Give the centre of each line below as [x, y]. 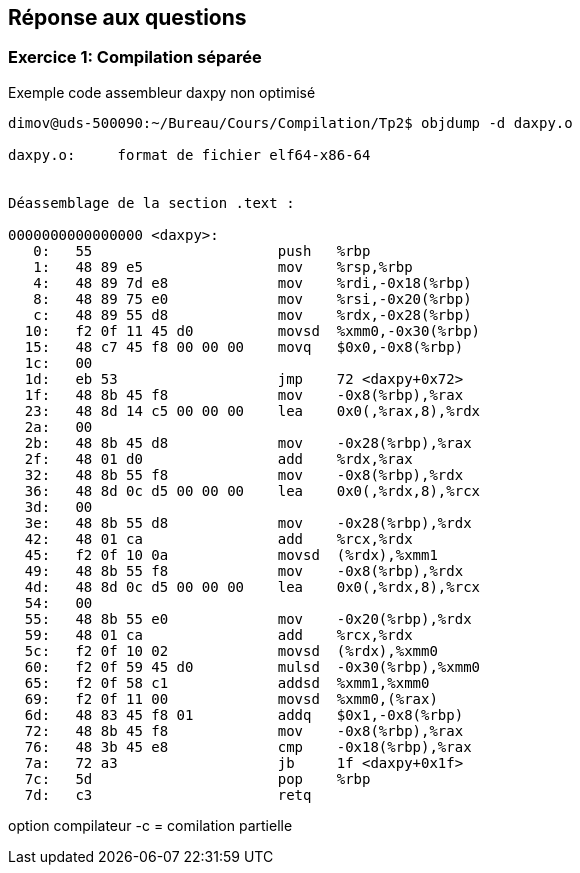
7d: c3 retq [168, 794]
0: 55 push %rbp [202, 250]
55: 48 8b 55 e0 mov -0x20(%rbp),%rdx [248, 618]
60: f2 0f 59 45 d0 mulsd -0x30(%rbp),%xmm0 [252, 666]
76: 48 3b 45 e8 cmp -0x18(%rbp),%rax [248, 746]
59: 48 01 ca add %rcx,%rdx [218, 634]
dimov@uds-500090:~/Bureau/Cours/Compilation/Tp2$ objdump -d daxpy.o [290, 122]
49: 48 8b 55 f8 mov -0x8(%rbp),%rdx [244, 570]
